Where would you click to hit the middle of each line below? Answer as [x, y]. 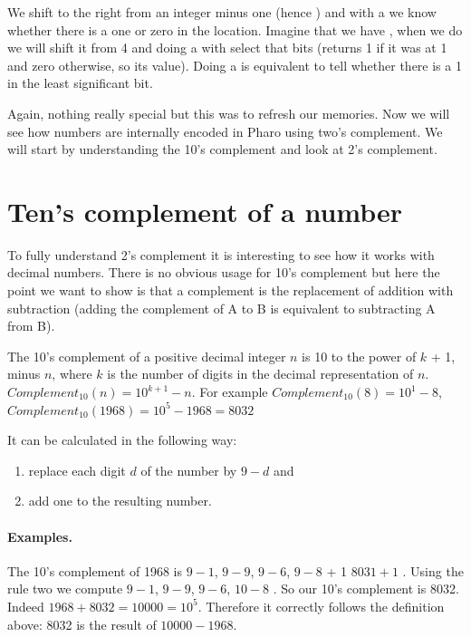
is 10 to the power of [359, 356]
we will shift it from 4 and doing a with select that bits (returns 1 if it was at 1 [227, 48]
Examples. [40, 536]
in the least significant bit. [80, 83]
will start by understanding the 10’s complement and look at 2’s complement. [222, 149]
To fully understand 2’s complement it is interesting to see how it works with [221, 254]
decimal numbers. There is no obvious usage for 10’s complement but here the [224, 272]
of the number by [189, 470]
